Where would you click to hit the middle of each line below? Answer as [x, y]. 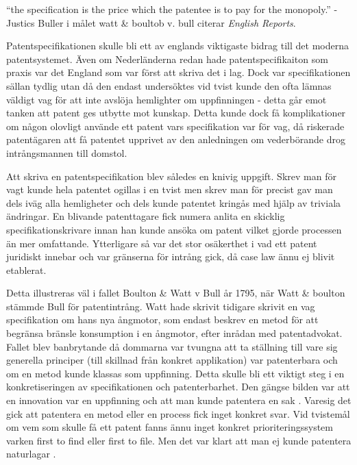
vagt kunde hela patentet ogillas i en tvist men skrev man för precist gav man [170, 189]
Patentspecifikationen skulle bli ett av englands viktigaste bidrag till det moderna [177, 46]
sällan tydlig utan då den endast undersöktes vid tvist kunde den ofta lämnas [169, 85]
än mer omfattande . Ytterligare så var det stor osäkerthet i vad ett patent [162, 243]
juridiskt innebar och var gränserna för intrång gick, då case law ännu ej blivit [171, 256]
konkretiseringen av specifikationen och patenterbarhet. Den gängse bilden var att [178, 387]
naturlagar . [31, 454]
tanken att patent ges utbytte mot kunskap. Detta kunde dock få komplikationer [176, 113]
